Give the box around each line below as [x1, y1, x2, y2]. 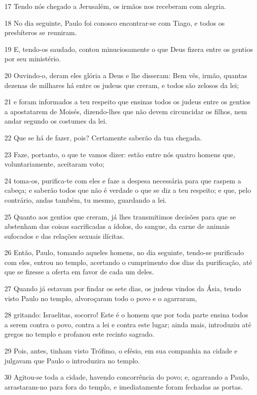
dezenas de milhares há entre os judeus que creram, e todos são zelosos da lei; [4, 80, 239, 90]
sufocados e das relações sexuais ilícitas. [4, 230, 125, 241]
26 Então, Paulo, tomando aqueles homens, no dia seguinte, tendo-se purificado [4, 247, 244, 258]
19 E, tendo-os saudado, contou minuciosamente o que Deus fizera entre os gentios [4, 44, 253, 54]
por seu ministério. [4, 53, 61, 64]
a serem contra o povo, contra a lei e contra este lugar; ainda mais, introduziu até [4, 319, 252, 329]
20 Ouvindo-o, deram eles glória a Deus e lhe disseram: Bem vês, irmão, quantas [4, 70, 248, 80]
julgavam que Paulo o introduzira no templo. [4, 355, 140, 365]
